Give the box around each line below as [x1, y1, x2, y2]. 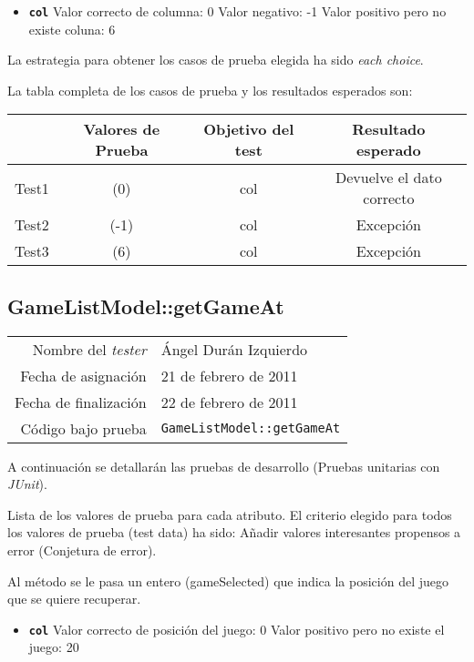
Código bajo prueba [20, 417, 147, 439]
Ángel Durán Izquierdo [160, 338, 308, 360]
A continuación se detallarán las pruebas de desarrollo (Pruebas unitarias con [7, 456, 440, 475]
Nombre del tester [32, 338, 147, 360]
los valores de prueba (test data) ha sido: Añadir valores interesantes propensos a [7, 523, 461, 542]
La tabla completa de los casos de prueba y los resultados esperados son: [7, 80, 413, 99]
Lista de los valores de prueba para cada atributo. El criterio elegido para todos [7, 504, 452, 524]
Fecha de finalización [15, 391, 147, 412]
